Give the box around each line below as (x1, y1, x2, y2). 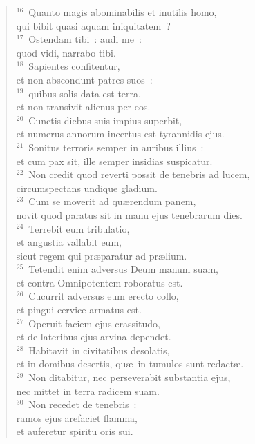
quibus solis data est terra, (28, 86, 141, 100)
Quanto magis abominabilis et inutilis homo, (28, 5, 217, 19)
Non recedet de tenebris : (28, 397, 137, 412)
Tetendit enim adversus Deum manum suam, (28, 262, 218, 276)
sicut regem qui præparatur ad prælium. (16, 248, 187, 262)
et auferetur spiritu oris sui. (16, 424, 133, 438)
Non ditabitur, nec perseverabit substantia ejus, (28, 370, 231, 385)
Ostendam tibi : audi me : (28, 32, 142, 46)
